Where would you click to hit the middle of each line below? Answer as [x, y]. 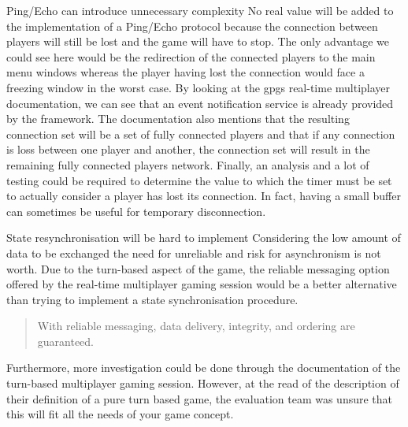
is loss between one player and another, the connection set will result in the [188, 149]
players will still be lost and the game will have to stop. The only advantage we [198, 41]
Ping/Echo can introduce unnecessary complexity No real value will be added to [200, 10]
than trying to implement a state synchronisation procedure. [152, 299]
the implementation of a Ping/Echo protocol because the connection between [192, 26]
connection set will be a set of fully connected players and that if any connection [201, 134]
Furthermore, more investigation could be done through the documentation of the [204, 368]
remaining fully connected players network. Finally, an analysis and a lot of [188, 164]
